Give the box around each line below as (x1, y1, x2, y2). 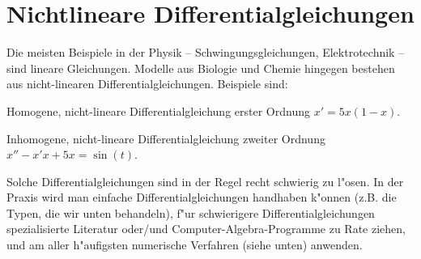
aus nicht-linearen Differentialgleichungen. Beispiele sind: (6, 75, 288, 92)
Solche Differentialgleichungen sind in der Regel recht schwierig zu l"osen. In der (6, 172, 404, 189)
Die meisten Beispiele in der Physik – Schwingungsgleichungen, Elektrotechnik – (6, 44, 405, 61)
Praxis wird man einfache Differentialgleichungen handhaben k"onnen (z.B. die (6, 189, 397, 206)
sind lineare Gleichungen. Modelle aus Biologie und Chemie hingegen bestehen (6, 59, 395, 76)
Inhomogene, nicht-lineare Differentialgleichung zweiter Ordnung (6, 129, 325, 146)
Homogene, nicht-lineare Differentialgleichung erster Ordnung (6, 102, 310, 119)
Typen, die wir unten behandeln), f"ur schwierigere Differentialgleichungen (6, 204, 375, 221)
